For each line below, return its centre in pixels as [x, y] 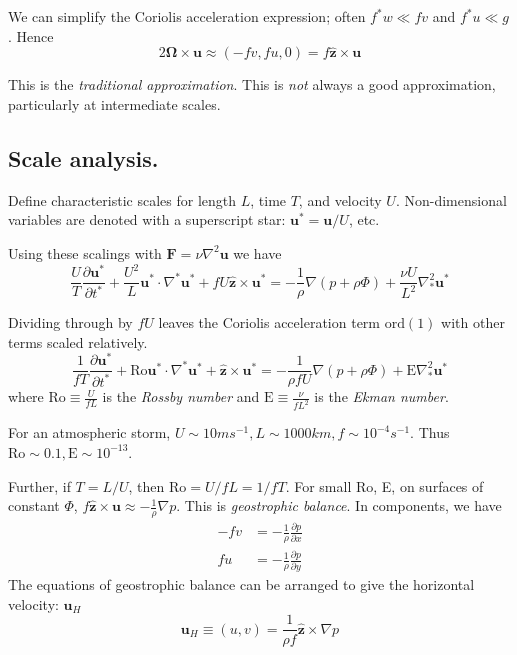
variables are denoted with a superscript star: [147, 219]
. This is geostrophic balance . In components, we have [339, 505]
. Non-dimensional [451, 199]
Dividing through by [70, 322]
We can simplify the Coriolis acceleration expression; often [187, 16]
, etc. [364, 219]
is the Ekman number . [381, 396]
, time [268, 199]
